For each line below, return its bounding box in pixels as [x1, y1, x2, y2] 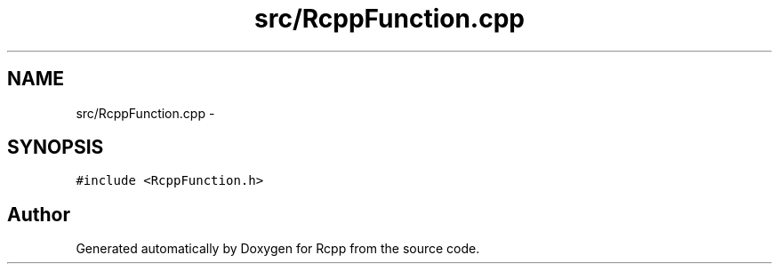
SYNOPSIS [7, 136, 104, 159]
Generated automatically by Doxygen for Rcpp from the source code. [76, 241, 480, 257]
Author [7, 203, 70, 226]
